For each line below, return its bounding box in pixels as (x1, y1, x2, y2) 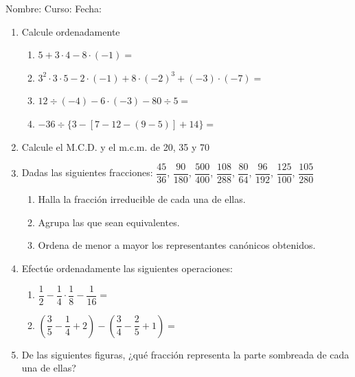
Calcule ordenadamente (21, 24, 120, 38)
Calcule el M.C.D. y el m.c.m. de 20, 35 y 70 (21, 139, 209, 154)
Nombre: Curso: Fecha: (5, 1, 102, 15)
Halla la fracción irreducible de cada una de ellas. (38, 192, 246, 206)
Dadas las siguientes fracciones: (21, 165, 153, 180)
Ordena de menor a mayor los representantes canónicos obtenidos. (38, 238, 316, 252)
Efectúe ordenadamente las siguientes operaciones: (21, 261, 233, 275)
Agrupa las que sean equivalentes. (38, 215, 180, 229)
